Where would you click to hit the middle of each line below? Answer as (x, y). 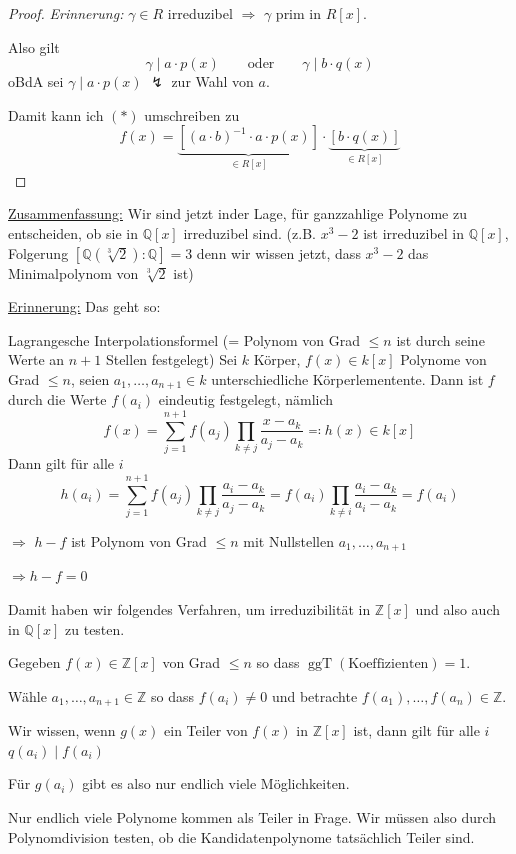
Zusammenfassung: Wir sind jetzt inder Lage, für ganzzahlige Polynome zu (237, 213)
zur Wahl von (212, 81)
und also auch (458, 608)
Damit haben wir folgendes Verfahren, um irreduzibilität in (189, 608)
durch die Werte (57, 399)
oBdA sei (36, 81)
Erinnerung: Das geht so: (84, 306)
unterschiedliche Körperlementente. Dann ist (347, 378)
